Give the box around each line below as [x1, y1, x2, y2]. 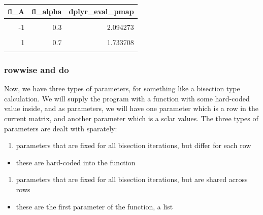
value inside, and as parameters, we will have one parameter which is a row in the [4, 103, 258, 114]
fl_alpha [31, 6, 62, 16]
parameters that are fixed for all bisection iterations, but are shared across [16, 174, 248, 185]
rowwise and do [4, 63, 69, 76]
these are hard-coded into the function [16, 157, 136, 167]
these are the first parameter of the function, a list [16, 201, 173, 211]
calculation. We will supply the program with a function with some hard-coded [4, 93, 250, 103]
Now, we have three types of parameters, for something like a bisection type [4, 83, 240, 94]
